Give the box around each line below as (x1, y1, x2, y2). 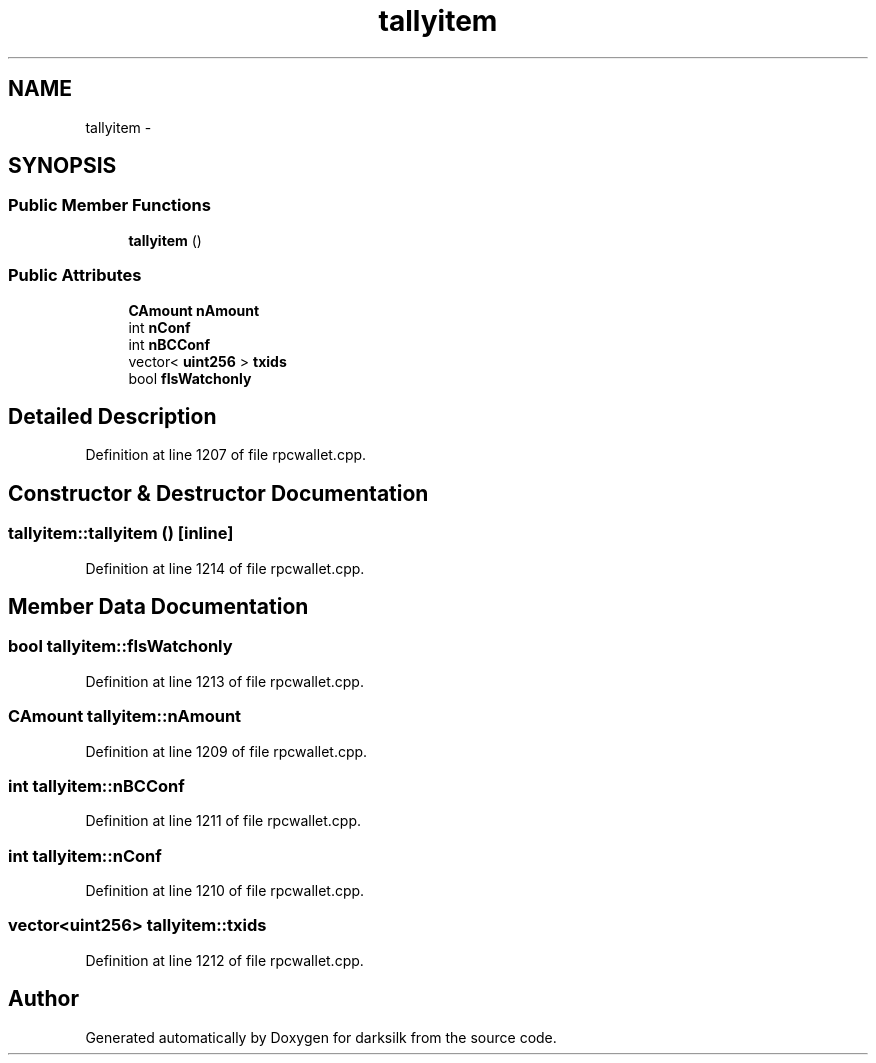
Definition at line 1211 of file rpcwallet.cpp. (85, 812, 361, 830)
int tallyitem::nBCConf (8, 775, 185, 796)
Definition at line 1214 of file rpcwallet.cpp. (85, 559, 365, 577)
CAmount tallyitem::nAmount (8, 706, 242, 727)
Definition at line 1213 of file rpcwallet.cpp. (85, 672, 364, 690)
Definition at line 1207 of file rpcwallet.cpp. (85, 446, 367, 464)
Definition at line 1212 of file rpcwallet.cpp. (85, 951, 364, 969)
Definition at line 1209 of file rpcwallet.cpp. (85, 742, 368, 760)
